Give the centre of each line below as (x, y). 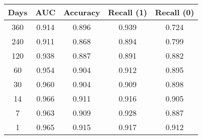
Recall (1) (127, 12)
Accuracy (82, 12)
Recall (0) (175, 12)
